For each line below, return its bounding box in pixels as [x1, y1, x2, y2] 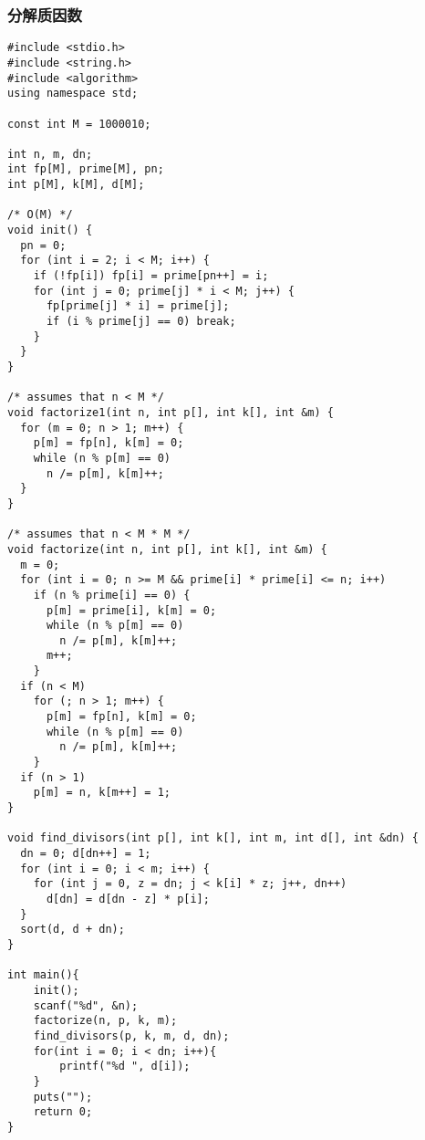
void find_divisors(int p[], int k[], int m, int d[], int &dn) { [7, 831, 420, 845]
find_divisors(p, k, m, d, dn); [33, 1029, 230, 1042]
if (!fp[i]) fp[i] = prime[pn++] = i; [33, 269, 269, 283]
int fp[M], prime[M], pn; [7, 162, 164, 176]
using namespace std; [7, 87, 139, 100]
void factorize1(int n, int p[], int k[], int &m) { [7, 405, 334, 419]
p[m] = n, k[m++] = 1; [33, 786, 171, 800]
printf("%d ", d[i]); [59, 1060, 191, 1073]
